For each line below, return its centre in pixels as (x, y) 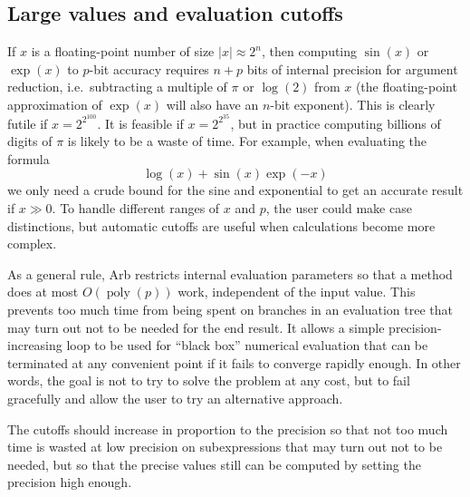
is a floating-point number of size (123, 51)
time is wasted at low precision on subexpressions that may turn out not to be (225, 447)
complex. (32, 244)
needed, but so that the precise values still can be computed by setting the (214, 464)
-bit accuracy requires (149, 68)
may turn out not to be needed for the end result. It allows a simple (196, 327)
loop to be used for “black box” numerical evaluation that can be (247, 345)
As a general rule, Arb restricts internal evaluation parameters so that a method (230, 273)
